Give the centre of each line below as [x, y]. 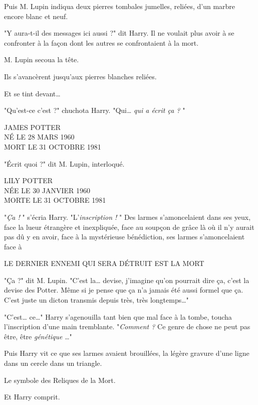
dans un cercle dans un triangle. [53, 363]
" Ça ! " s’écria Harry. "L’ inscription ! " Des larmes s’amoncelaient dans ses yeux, [127, 217]
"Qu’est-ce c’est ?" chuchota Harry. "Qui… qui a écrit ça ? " [95, 110]
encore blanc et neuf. [36, 16]
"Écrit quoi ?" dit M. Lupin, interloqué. [64, 163]
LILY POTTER [29, 180]
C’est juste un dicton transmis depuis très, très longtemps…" [96, 300]
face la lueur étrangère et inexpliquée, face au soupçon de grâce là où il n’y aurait [129, 227]
